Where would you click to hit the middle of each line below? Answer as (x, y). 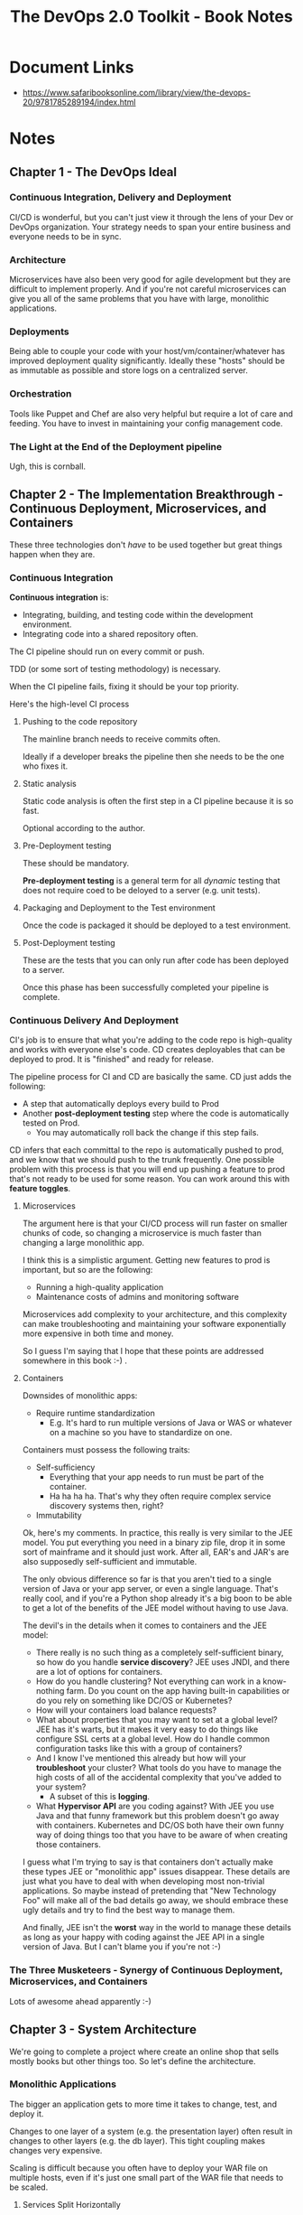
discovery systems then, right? (106, 1506)
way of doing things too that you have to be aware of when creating (162, 1835)
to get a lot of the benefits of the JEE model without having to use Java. (155, 1608)
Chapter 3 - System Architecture (103, 2030)
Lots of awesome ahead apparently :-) (80, 2001)
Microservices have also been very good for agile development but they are (150, 280)
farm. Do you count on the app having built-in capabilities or (178, 1691)
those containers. (69, 1845)
